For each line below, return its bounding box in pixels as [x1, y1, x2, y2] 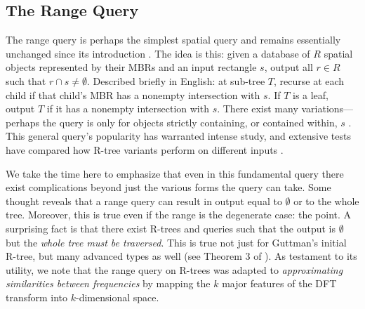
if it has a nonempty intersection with [46, 101, 209, 116]
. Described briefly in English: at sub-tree [87, 73, 265, 88]
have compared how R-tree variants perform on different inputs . [6, 142, 284, 157]
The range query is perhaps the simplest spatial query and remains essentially [6, 32, 341, 47]
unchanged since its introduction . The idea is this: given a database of [6, 46, 310, 60]
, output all [264, 60, 313, 74]
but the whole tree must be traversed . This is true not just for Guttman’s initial [6, 235, 347, 249]
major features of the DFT [222, 276, 337, 291]
